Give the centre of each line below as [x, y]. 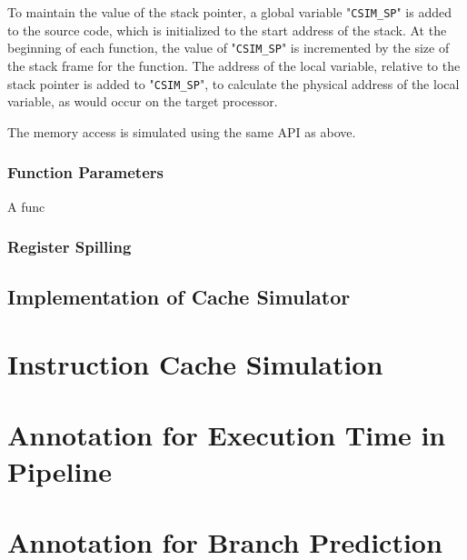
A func [26, 206]
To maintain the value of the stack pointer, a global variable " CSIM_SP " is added [230, 12]
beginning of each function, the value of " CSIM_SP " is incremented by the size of [229, 48]
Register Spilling [70, 247]
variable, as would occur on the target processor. [143, 101]
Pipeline [60, 470]
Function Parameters [85, 172]
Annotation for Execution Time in [227, 435]
